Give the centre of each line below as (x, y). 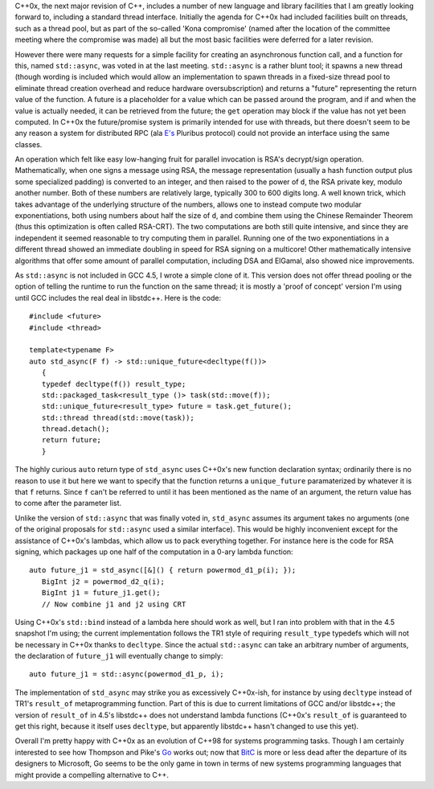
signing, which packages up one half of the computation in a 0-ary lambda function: (154, 552)
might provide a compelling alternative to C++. (92, 775)
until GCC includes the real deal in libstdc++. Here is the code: (118, 298)
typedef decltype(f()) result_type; (114, 384)
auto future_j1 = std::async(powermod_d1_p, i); (127, 674)
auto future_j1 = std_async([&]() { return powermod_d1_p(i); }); (163, 570)
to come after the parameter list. (68, 503)
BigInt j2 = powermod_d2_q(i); (103, 581)
